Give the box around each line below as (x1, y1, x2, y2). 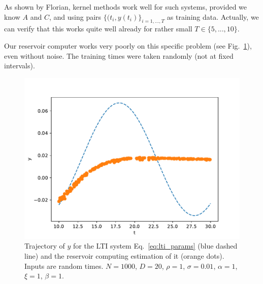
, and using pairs (49, 11, 102, 22)
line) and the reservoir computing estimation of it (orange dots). (24, 250, 224, 261)
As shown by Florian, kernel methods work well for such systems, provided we (4, 2, 247, 12)
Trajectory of (24, 240, 65, 251)
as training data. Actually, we (167, 11, 259, 22)
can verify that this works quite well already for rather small (4, 23, 192, 34)
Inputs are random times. (24, 260, 104, 271)
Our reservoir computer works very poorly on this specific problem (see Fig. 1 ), (4, 40, 252, 51)
